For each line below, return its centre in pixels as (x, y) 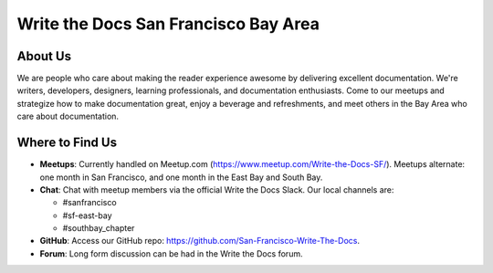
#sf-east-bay (88, 215)
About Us (44, 56)
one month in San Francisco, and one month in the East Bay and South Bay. (181, 177)
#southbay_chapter (99, 228)
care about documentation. (68, 116)
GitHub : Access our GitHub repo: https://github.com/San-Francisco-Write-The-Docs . (200, 241)
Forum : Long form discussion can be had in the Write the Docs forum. (171, 253)
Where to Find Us (67, 143)
